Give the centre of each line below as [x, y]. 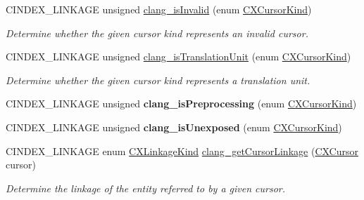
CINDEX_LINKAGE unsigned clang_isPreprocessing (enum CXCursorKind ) [181, 104]
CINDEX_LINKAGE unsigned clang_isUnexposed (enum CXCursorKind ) [174, 127]
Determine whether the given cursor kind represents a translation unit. [158, 80]
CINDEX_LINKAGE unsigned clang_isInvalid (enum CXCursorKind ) [159, 9]
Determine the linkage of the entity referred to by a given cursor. [146, 188]
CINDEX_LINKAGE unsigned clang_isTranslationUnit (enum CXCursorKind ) [178, 56]
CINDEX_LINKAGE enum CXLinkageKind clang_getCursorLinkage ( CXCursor [182, 151]
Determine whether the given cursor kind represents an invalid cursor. [157, 33]
